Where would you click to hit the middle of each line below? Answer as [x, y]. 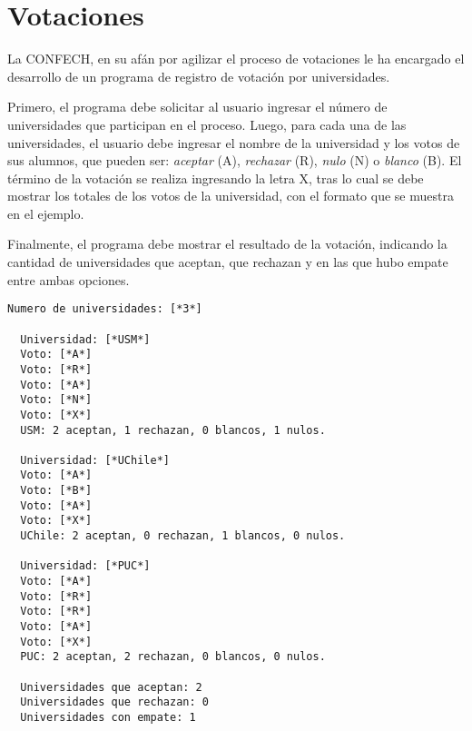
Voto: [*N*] [56, 400]
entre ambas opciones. [69, 279]
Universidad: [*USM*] [85, 339]
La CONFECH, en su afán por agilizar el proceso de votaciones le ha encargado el [236, 59]
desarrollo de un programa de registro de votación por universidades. [199, 76]
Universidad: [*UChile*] [95, 460]
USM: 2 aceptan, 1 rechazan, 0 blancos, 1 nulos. [173, 430]
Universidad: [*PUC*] [85, 566]
